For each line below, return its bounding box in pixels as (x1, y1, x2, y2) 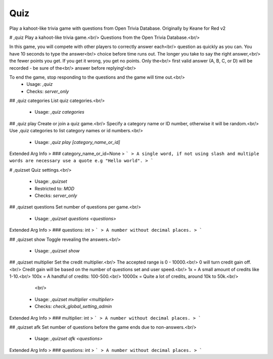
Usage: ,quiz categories (34, 109, 84, 115)
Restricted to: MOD (34, 185, 75, 191)
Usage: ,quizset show (34, 247, 80, 253)
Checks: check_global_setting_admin (34, 303, 112, 310)
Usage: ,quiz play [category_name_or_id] (34, 139, 120, 145)
